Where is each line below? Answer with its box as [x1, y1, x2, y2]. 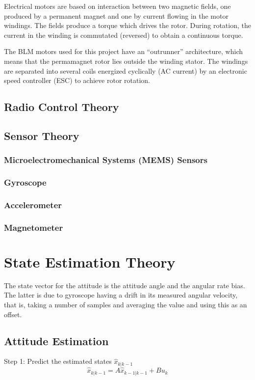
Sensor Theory [4, 128, 79, 143]
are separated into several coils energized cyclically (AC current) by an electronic [4, 65, 247, 76]
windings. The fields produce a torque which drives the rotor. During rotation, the [4, 20, 251, 30]
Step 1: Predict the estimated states [4, 356, 112, 366]
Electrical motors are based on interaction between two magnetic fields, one [4, 1, 231, 11]
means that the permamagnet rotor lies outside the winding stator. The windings [4, 55, 248, 66]
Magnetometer [4, 221, 63, 233]
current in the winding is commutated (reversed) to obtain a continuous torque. [4, 29, 243, 40]
